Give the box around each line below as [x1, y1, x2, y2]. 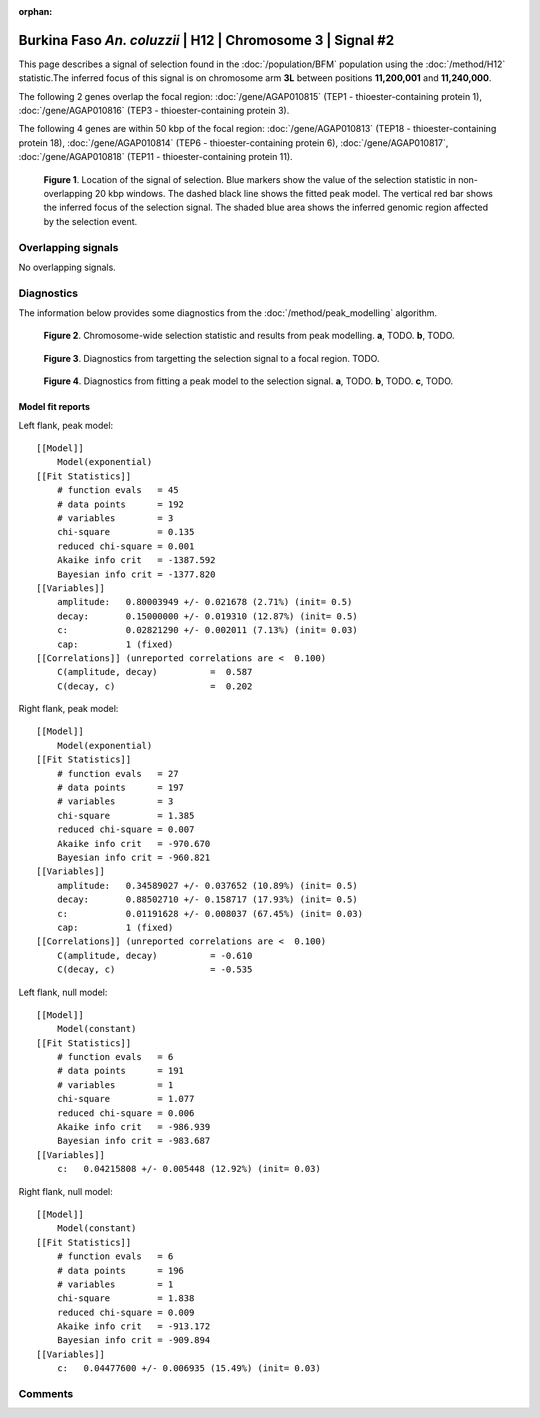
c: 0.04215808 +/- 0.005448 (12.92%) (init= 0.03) [56, 1163, 322, 1175]
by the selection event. [43, 215, 138, 227]
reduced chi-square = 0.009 [56, 1306, 195, 1318]
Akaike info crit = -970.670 [56, 838, 211, 849]
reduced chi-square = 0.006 [56, 1107, 195, 1119]
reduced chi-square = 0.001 [56, 540, 195, 552]
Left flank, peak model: [18, 419, 114, 431]
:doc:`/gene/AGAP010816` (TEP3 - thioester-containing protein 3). [18, 105, 290, 117]
